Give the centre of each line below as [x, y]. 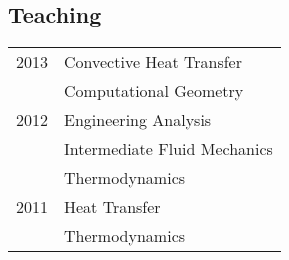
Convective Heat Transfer [153, 62]
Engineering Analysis [138, 120]
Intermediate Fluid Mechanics [168, 149]
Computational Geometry [154, 91]
